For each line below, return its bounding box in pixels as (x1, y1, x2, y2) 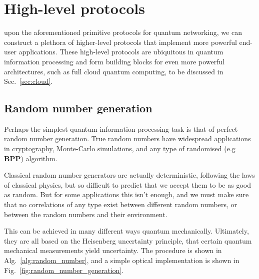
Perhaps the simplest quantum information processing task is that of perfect (4, 123, 238, 134)
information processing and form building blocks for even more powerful (4, 56, 225, 66)
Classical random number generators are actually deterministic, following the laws (4, 170, 255, 180)
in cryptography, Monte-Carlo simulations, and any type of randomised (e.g (4, 143, 235, 154)
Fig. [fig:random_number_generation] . (4, 265, 124, 275)
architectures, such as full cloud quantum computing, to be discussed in (4, 66, 223, 76)
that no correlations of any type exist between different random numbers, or (4, 199, 237, 210)
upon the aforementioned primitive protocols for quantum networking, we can (4, 27, 242, 37)
